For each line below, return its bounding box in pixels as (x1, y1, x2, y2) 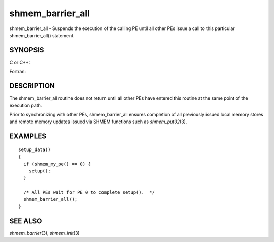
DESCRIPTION (9, 82, 55, 90)
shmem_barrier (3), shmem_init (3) (9, 230, 80, 236)
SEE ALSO (9, 217, 42, 225)
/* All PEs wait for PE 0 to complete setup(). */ (23, 190, 155, 195)
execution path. (9, 102, 42, 108)
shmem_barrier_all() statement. (9, 32, 75, 38)
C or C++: (9, 59, 30, 65)
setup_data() (18, 146, 51, 153)
